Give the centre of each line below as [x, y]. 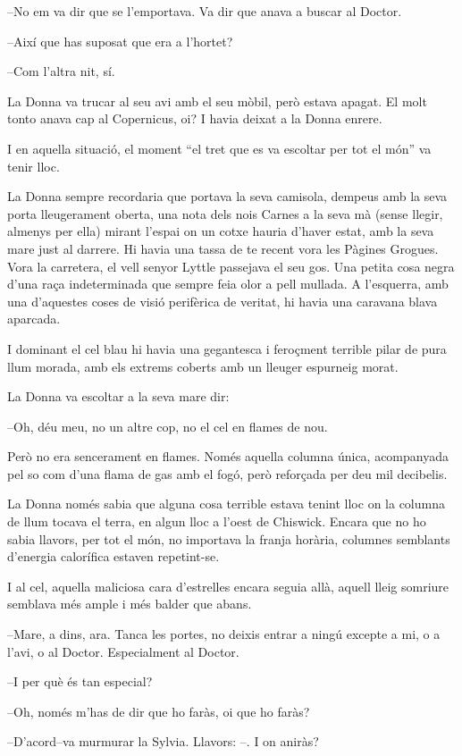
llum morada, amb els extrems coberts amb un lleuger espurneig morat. [203, 366]
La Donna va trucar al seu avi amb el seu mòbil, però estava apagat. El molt [217, 101]
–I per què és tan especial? [80, 681]
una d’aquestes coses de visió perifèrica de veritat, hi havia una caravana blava [223, 301]
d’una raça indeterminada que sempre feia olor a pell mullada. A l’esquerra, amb [228, 284]
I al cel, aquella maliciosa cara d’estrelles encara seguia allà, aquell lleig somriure [228, 586]
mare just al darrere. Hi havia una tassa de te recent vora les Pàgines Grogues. [223, 248]
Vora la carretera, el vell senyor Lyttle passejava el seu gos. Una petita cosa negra [231, 266]
